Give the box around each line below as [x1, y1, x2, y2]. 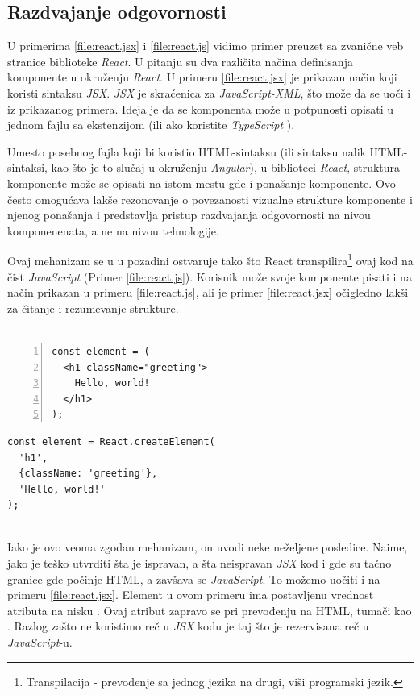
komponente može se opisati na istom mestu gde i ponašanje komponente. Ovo [7, 174, 396, 191]
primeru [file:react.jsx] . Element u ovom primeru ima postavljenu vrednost [7, 586, 374, 603]
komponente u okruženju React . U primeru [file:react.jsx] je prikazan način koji [7, 69, 397, 85]
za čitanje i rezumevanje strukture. [7, 299, 179, 316]
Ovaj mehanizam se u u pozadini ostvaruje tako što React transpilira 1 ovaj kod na [7, 250, 414, 268]
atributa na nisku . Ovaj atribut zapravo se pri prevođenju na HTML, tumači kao [7, 601, 412, 618]
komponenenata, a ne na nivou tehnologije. [7, 222, 219, 239]
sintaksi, [7, 159, 48, 176]
